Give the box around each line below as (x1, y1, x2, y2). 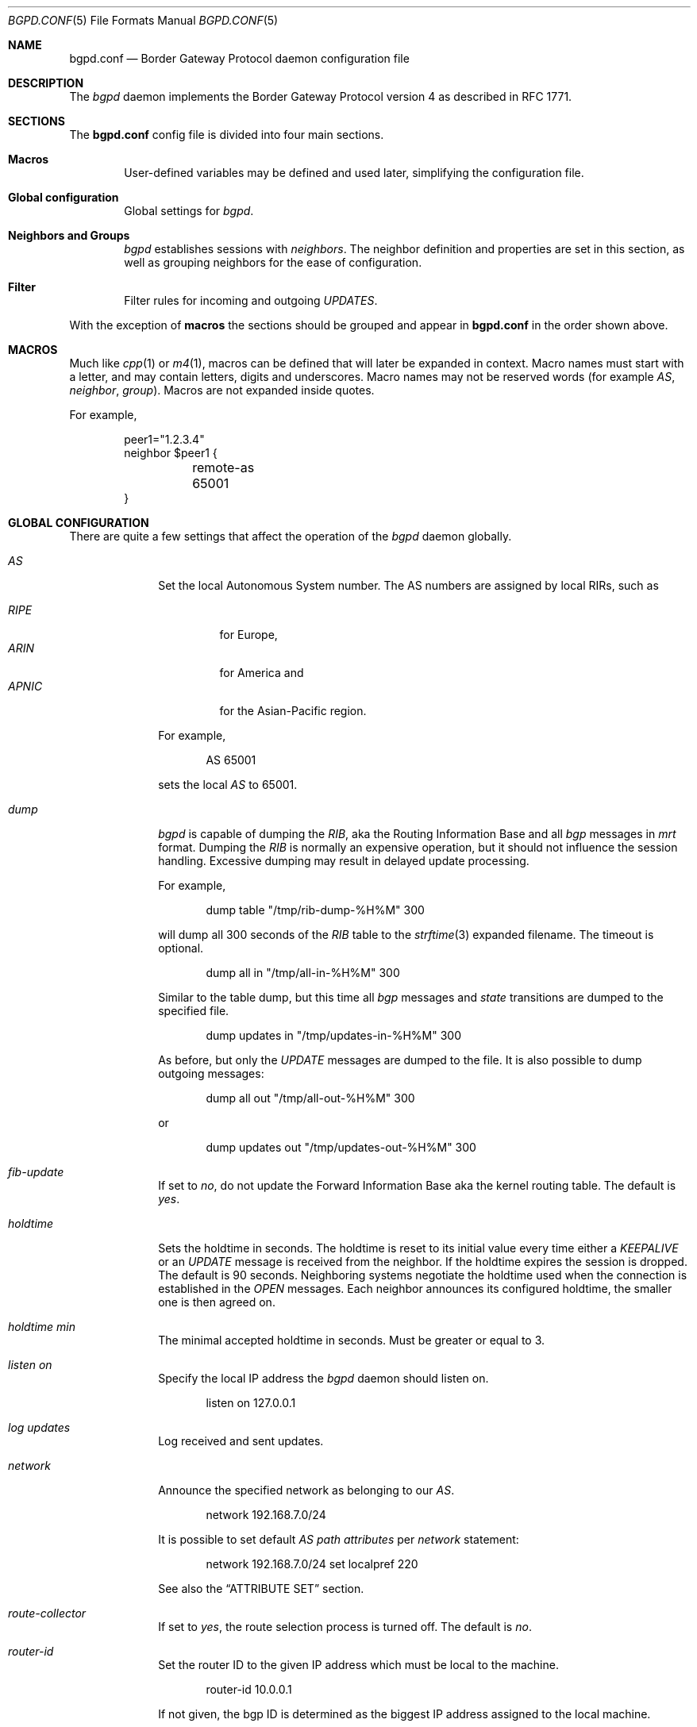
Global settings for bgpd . (124, 204, 254, 217)
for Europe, (219, 628, 278, 641)
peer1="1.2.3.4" (124, 433, 205, 446)
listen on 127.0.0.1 (206, 1396, 296, 1410)
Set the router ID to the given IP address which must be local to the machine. (158, 1658, 559, 1671)
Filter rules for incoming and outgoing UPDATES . (124, 294, 378, 307)
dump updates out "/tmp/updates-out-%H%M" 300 (206, 1140, 476, 1154)
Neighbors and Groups (8, 229, 130, 242)
